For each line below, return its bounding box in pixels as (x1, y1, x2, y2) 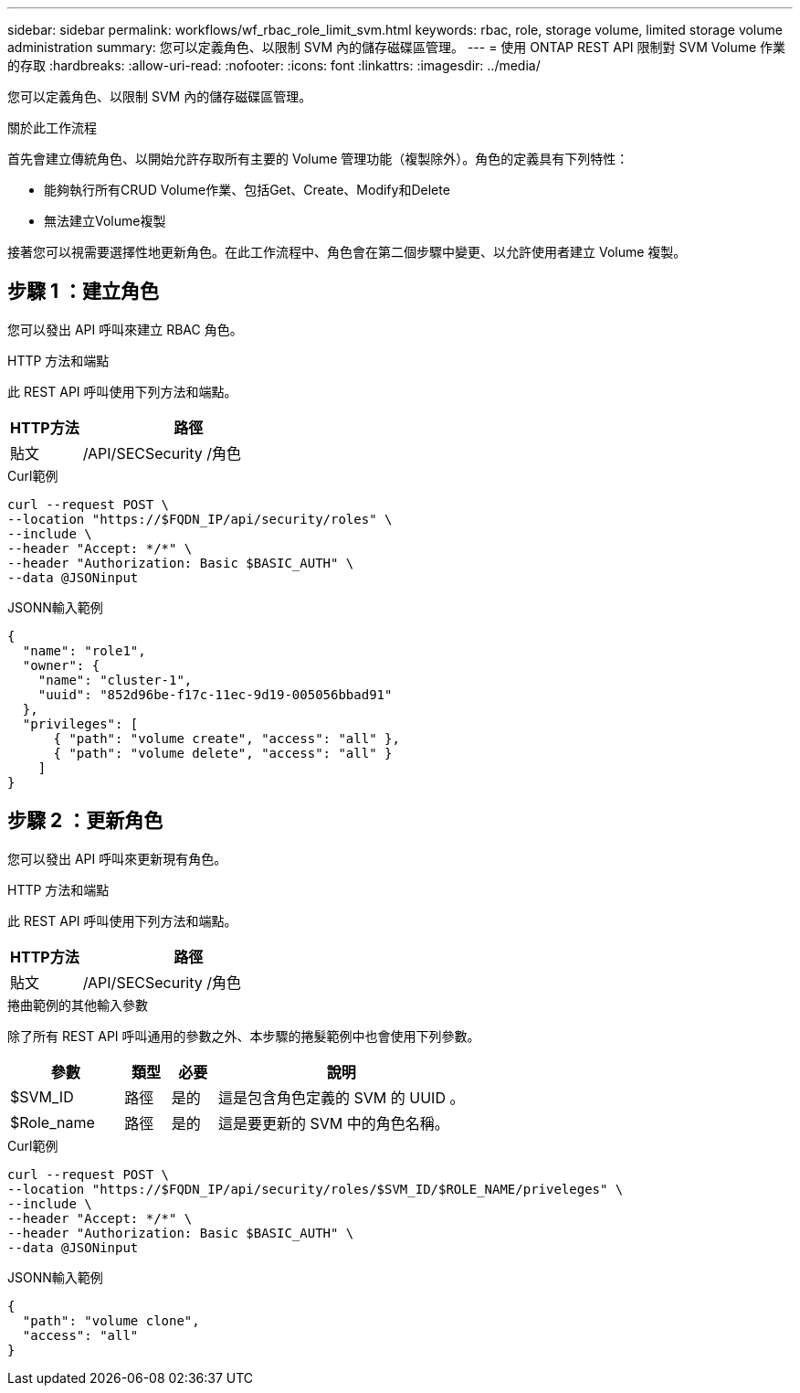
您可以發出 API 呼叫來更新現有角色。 (7, 850, 227, 867)
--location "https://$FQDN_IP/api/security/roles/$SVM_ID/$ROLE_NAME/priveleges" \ (7, 1181, 624, 1196)
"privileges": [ (22, 716, 139, 731)
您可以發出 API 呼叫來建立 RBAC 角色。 (7, 321, 243, 337)
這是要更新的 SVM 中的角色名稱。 (218, 1113, 449, 1132)
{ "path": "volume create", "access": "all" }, (53, 730, 400, 746)
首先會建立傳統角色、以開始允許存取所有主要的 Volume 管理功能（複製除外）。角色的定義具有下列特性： (7, 151, 629, 166)
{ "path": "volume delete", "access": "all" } (53, 745, 393, 760)
